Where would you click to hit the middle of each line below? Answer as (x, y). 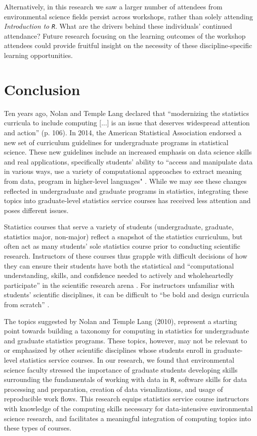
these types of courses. (38, 428)
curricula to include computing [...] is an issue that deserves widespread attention (127, 123)
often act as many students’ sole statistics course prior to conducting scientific (122, 246)
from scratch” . (27, 304)
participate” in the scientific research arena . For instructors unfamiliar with (119, 285)
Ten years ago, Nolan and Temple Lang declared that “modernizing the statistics (127, 113)
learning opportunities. (39, 55)
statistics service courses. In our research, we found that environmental (127, 360)
